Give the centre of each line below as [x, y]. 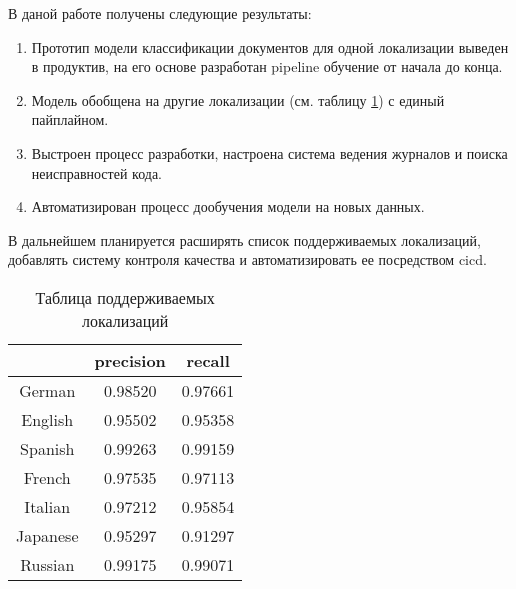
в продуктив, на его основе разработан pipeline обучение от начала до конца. [267, 66]
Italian [47, 506]
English [47, 419]
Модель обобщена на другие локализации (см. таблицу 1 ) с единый [238, 99]
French [47, 477]
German [47, 390]
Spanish [47, 448]
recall [208, 360]
